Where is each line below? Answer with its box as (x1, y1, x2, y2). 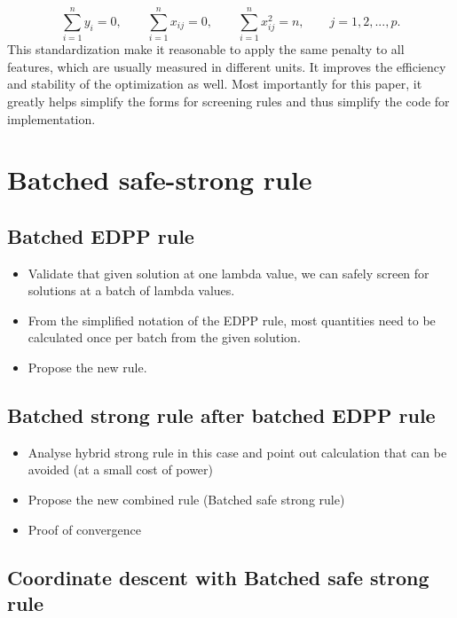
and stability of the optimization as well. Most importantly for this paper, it (7, 74, 422, 93)
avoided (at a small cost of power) (28, 460, 214, 479)
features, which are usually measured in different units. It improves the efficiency (7, 57, 446, 75)
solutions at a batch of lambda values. (28, 281, 235, 300)
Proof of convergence (28, 520, 141, 538)
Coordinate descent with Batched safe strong (7, 563, 429, 591)
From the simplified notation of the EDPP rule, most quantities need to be (28, 310, 436, 329)
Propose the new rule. (28, 358, 147, 377)
